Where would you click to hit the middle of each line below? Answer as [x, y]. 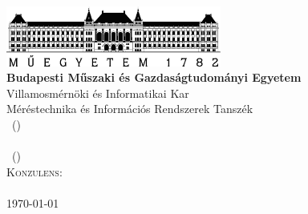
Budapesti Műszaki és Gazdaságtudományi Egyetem [154, 77]
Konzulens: [34, 171]
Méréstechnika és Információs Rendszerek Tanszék [130, 109]
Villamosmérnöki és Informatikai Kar [98, 93]
